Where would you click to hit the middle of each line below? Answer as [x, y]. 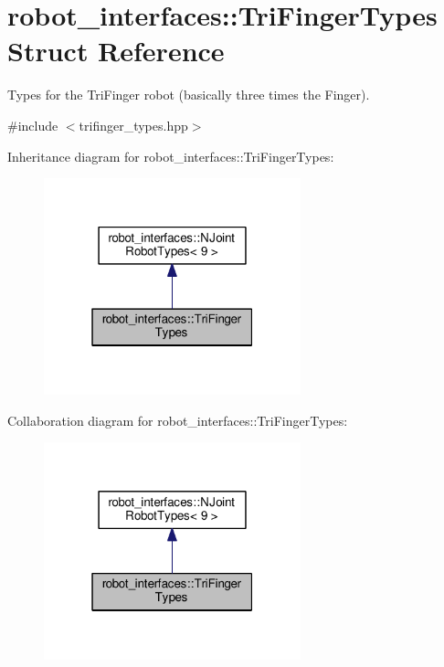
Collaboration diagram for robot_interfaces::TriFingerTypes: [178, 420]
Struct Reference [116, 51]
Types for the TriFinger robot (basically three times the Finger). [189, 95]
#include [33, 125]
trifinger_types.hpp [133, 125]
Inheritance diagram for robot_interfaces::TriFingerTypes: [171, 156]
